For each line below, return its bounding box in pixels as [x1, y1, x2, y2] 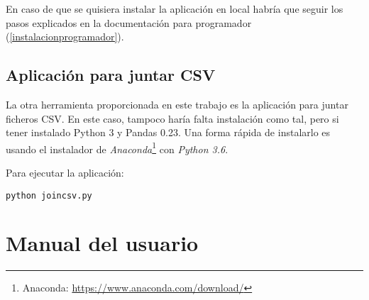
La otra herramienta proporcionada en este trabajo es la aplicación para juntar [6, 96, 348, 111]
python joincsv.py [6, 190, 92, 201]
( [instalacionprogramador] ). [6, 29, 124, 44]
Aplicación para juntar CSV [6, 64, 216, 86]
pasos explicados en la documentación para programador [6, 15, 252, 30]
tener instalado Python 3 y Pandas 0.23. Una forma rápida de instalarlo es [6, 125, 331, 140]
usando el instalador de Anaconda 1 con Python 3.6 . [6, 139, 228, 156]
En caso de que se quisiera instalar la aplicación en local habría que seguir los [6, 1, 343, 16]
